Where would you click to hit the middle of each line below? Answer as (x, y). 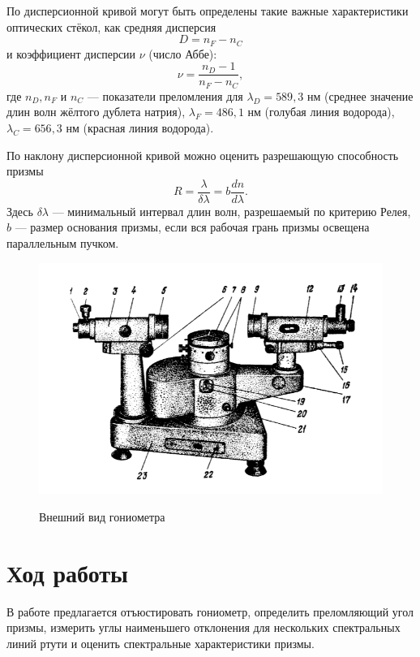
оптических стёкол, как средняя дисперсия (111, 26)
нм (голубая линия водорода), (321, 112)
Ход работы (67, 572)
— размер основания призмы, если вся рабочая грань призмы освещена (192, 227)
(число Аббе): (183, 53)
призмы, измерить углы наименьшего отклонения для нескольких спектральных (204, 627)
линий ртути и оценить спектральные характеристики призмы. (161, 643)
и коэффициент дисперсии (71, 53)
